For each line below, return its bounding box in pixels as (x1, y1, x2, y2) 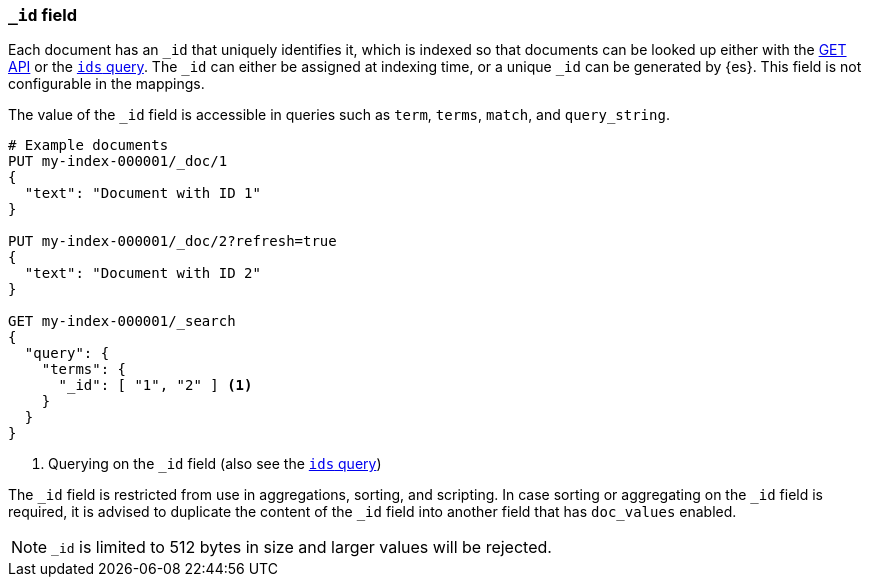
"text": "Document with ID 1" (24, 185, 261, 202)
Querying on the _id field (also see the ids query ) (48, 455, 382, 473)
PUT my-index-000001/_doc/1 (8, 153, 228, 170)
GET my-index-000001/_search (8, 313, 236, 330)
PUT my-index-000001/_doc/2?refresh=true (8, 233, 337, 250)
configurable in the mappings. (8, 75, 205, 93)
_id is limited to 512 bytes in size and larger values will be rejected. (51, 537, 552, 558)
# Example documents (8, 137, 169, 154)
